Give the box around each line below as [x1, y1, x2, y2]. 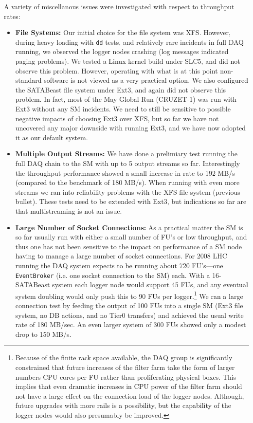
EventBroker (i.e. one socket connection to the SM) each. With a [15, 270, 210, 280]
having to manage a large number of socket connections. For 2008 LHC [15, 251, 227, 261]
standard [15, 75, 42, 85]
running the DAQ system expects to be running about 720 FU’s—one [15, 260, 223, 270]
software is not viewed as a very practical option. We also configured [44, 75, 248, 85]
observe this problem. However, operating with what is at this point [15, 65, 218, 75]
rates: [4, 11, 20, 21]
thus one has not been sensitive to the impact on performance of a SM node [15, 241, 242, 251]
